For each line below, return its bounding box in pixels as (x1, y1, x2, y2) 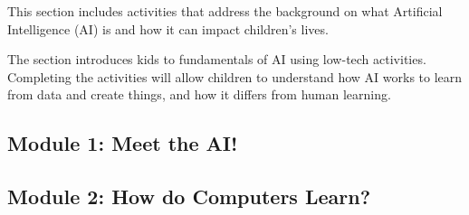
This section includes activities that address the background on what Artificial (7, 2, 443, 20)
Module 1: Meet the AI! (7, 129, 238, 157)
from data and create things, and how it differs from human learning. (7, 85, 391, 104)
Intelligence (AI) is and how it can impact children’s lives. (7, 19, 329, 38)
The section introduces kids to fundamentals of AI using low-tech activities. (7, 50, 426, 69)
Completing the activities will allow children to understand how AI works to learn (7, 67, 463, 86)
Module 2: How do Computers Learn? (7, 182, 371, 210)
